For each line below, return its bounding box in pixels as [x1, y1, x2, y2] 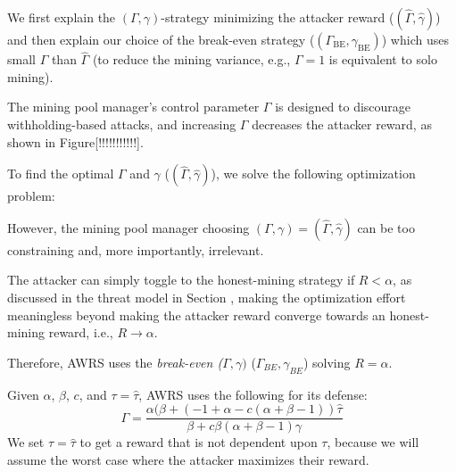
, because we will [327, 433, 419, 451]
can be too [357, 218, 415, 236]
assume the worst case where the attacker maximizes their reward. [7, 450, 369, 468]
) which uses [381, 30, 449, 48]
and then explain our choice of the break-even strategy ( [7, 30, 315, 48]
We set [7, 433, 45, 451]
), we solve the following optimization [211, 164, 416, 183]
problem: [7, 186, 55, 205]
